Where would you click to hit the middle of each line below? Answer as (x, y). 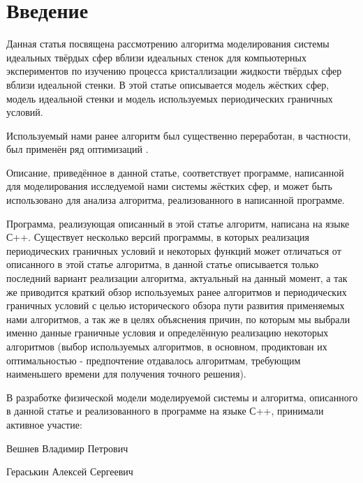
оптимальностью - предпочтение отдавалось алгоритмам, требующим (154, 360)
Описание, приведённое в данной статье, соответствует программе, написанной (175, 172)
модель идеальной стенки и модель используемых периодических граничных (170, 98)
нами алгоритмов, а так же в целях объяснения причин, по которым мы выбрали (178, 319)
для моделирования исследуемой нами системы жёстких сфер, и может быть (169, 186)
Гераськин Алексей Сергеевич (70, 471)
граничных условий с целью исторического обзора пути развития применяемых (176, 305)
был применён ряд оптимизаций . (77, 149)
